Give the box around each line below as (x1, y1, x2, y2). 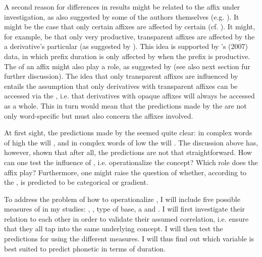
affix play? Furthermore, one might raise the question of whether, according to (4, 167, 247, 177)
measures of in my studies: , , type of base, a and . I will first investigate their (4, 203, 245, 214)
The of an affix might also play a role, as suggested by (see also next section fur (4, 61, 250, 71)
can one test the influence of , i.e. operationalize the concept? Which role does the (4, 157, 258, 167)
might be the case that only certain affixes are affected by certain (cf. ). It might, (4, 21, 255, 32)
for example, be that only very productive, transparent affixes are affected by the (4, 31, 255, 41)
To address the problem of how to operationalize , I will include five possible (4, 193, 240, 204)
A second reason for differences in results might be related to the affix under (4, 2, 240, 12)
